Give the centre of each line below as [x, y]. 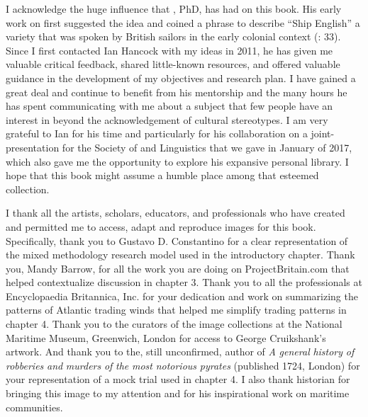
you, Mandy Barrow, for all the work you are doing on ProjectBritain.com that [178, 268]
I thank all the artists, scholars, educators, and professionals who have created [175, 213]
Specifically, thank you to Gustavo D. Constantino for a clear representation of [177, 240]
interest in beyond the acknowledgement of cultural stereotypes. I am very [167, 119]
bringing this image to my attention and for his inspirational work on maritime [178, 393]
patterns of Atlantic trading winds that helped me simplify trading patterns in [176, 310]
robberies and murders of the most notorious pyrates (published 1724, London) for [183, 365]
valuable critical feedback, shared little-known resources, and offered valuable [173, 64]
